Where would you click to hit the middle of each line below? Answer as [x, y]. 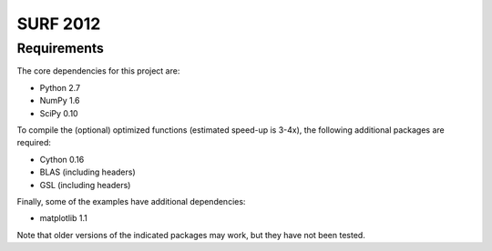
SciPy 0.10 [59, 113]
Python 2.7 [60, 87]
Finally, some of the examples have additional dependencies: [131, 201]
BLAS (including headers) [87, 172]
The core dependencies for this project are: [98, 71]
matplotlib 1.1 [64, 218]
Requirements [61, 48]
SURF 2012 [59, 24]
